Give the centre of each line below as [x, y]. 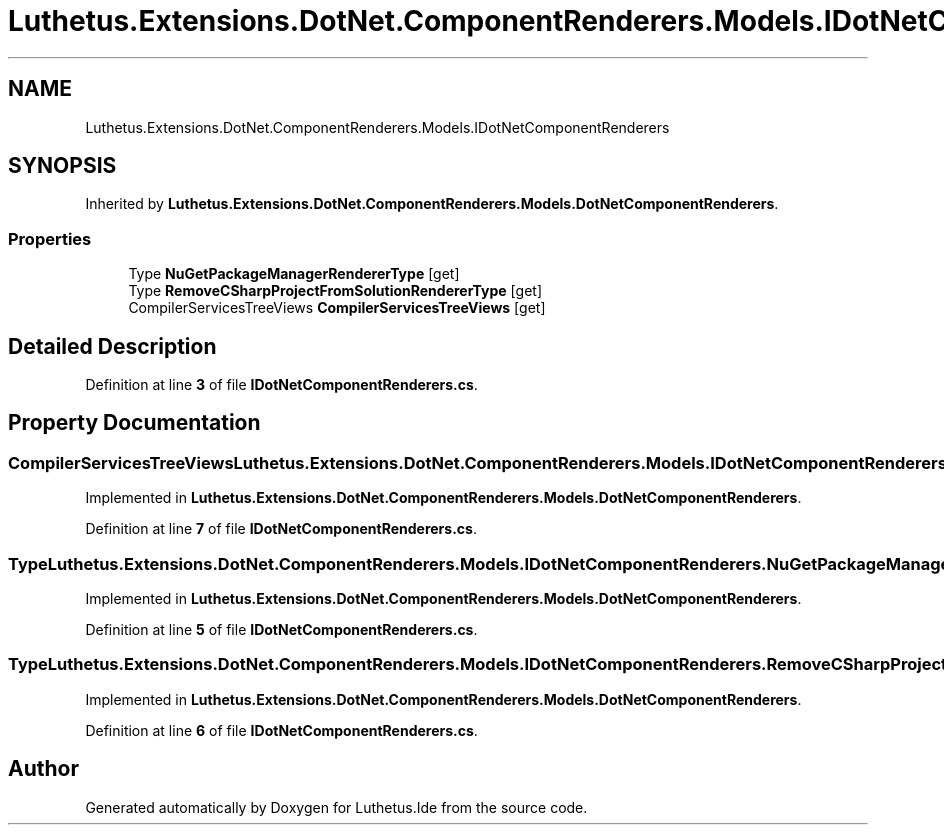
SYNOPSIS [62, 166]
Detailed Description [112, 346]
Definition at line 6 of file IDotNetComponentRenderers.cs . [281, 730]
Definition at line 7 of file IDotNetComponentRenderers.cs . [281, 529]
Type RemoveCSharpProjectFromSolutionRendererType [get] [335, 291]
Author [43, 769]
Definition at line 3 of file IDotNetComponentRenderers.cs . [281, 385]
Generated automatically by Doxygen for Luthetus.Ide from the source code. [336, 807]
